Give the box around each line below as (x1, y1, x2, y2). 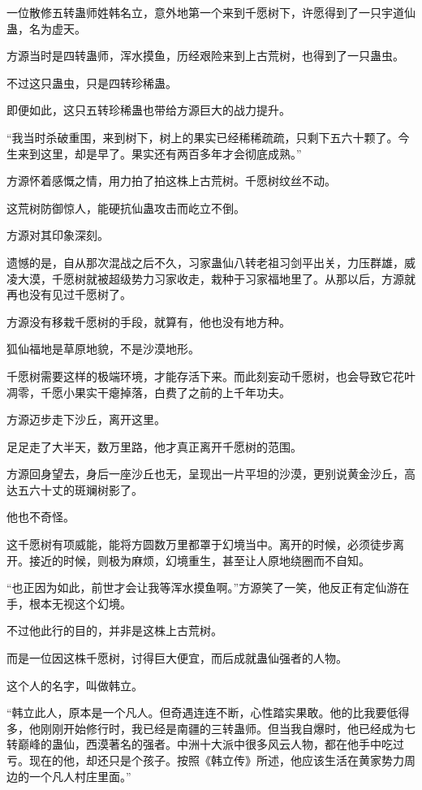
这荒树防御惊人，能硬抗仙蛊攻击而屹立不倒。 (6, 199, 245, 216)
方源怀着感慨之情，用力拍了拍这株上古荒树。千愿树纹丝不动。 (6, 172, 336, 189)
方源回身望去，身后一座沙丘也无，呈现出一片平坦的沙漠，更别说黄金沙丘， (6, 465, 404, 482)
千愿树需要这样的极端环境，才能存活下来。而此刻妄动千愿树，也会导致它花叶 (6, 367, 416, 384)
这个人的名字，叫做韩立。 (6, 676, 143, 693)
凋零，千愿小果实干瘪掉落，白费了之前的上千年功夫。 (6, 383, 291, 400)
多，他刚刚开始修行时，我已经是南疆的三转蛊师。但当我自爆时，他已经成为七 (6, 719, 416, 736)
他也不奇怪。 (6, 508, 75, 525)
